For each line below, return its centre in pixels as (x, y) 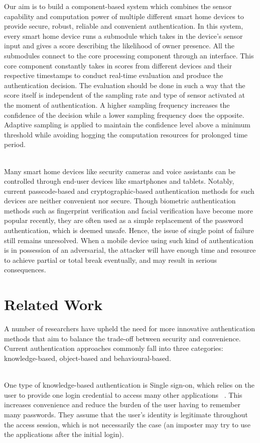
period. (15, 144)
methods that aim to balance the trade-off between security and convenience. (122, 338)
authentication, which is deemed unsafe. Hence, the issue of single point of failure (129, 230)
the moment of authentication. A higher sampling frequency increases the (117, 104)
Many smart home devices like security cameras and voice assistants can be (120, 171)
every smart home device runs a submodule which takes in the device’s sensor (123, 35)
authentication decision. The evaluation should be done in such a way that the (125, 85)
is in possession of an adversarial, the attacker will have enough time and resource (130, 250)
